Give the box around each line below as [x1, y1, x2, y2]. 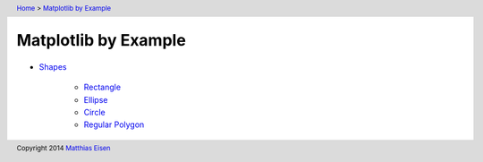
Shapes [38, 61, 67, 72]
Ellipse [83, 94, 108, 105]
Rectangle [83, 81, 121, 93]
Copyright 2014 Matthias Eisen [16, 143, 111, 152]
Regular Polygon [83, 119, 145, 130]
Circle [83, 107, 106, 118]
